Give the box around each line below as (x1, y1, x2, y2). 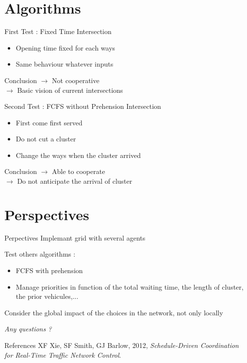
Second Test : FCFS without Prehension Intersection (4, 101, 161, 111)
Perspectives (4, 204, 89, 224)
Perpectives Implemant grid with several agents (4, 232, 146, 242)
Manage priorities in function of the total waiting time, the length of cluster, (16, 281, 244, 292)
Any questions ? (4, 324, 52, 334)
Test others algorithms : (4, 249, 76, 259)
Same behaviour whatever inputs (16, 59, 114, 69)
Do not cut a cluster (16, 134, 76, 144)
